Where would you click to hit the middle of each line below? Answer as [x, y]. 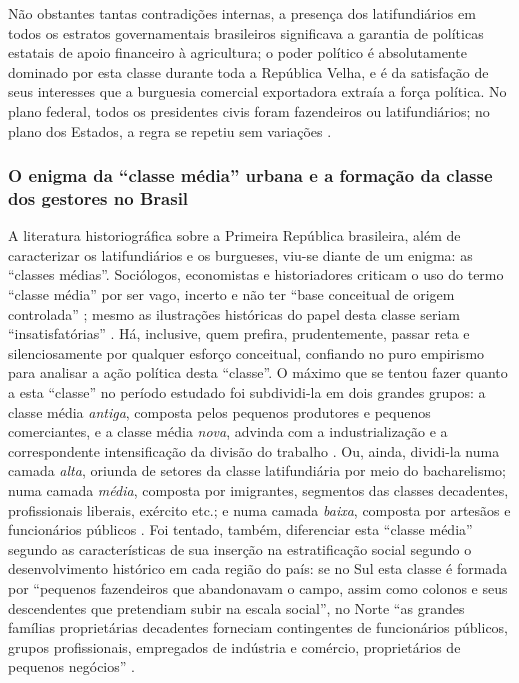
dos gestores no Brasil [98, 198]
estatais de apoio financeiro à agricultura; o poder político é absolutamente [237, 52]
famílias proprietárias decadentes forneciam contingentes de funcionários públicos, [258, 627]
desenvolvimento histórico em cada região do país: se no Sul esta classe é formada [258, 568]
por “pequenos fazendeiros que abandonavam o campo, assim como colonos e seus [258, 587]
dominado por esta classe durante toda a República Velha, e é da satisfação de [248, 71]
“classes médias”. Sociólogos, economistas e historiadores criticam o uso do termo [256, 274]
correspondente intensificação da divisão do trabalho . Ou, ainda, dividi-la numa [254, 450]
